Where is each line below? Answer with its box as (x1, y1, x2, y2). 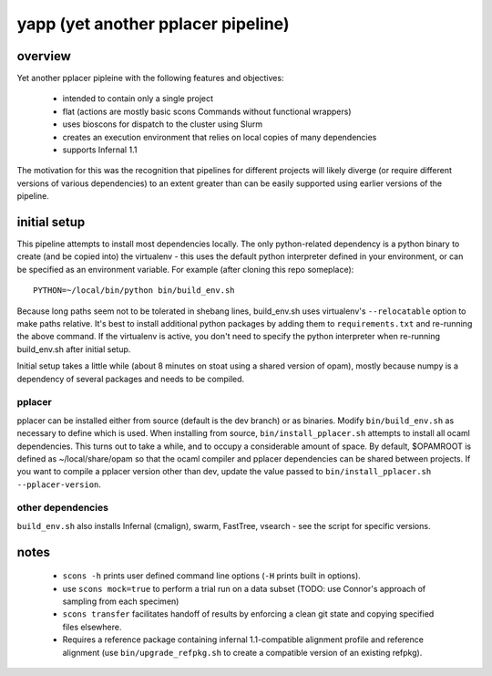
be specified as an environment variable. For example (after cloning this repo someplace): (16, 264, 354, 275)
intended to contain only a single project (62, 93, 214, 104)
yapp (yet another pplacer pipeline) (16, 14, 290, 34)
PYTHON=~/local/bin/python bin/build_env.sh (33, 286, 236, 296)
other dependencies (16, 502, 109, 515)
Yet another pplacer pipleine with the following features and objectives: (16, 73, 284, 84)
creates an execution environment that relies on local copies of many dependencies (62, 131, 377, 142)
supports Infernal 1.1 (62, 144, 138, 155)
